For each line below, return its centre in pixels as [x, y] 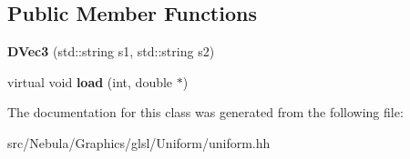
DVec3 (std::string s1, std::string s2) [111, 51]
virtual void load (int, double [90, 81]
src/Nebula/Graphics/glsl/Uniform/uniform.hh [139, 142]
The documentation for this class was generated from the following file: [205, 112]
